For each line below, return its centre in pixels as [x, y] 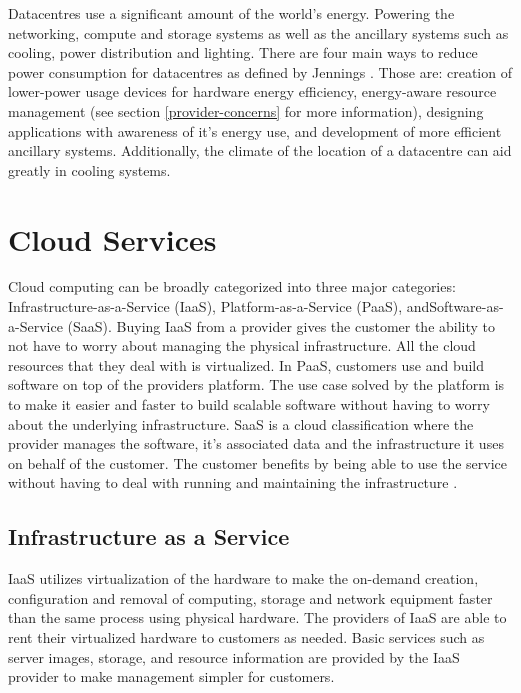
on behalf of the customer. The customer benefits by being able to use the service [258, 462]
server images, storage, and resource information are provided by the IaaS [234, 656]
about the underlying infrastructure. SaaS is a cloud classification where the [241, 423]
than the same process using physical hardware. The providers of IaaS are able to [257, 617]
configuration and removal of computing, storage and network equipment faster [250, 597]
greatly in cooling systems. [89, 169]
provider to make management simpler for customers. [171, 676]
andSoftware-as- [455, 306]
